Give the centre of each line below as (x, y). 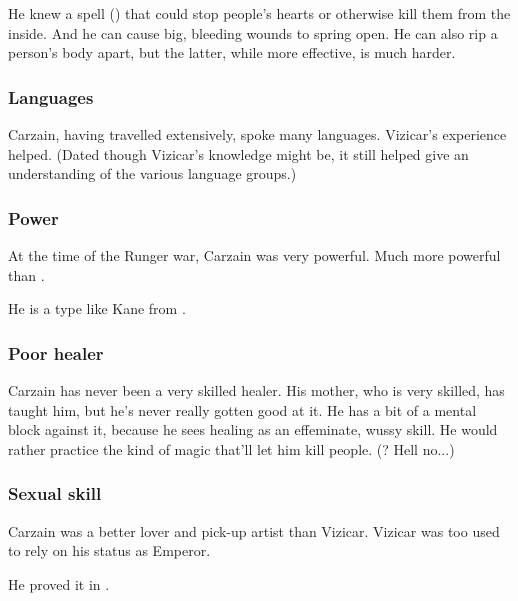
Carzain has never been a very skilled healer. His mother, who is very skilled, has (256, 390)
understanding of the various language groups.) (152, 173)
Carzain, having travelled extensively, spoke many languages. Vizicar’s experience (257, 134)
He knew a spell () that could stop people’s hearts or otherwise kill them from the (259, 13)
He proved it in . (59, 583)
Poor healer (56, 352)
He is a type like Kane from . (97, 308)
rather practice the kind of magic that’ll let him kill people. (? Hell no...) (231, 448)
